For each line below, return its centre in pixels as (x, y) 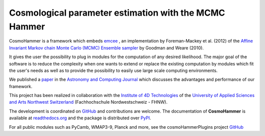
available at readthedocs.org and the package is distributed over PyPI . (80, 118)
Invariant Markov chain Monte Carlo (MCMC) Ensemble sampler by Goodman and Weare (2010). (106, 48)
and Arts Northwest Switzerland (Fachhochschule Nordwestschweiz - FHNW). (88, 102)
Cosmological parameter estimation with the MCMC (117, 13)
